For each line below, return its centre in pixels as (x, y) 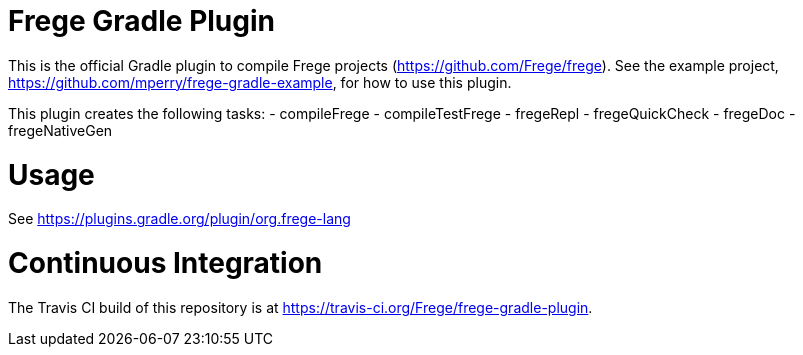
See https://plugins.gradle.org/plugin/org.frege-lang (179, 219)
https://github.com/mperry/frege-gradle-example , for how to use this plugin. (260, 82)
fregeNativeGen (60, 130)
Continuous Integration (165, 263)
